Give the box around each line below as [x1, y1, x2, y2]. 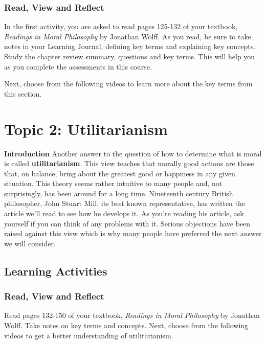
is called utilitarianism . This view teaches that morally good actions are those [4, 158, 254, 169]
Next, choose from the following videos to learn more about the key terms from [4, 78, 253, 89]
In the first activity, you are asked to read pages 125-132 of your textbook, [4, 21, 238, 32]
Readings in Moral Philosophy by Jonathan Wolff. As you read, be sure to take [4, 31, 251, 41]
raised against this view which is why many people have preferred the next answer [4, 228, 262, 239]
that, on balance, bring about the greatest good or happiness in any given [4, 168, 235, 178]
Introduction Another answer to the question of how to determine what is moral [4, 148, 262, 158]
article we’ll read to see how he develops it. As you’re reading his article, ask [4, 208, 244, 219]
